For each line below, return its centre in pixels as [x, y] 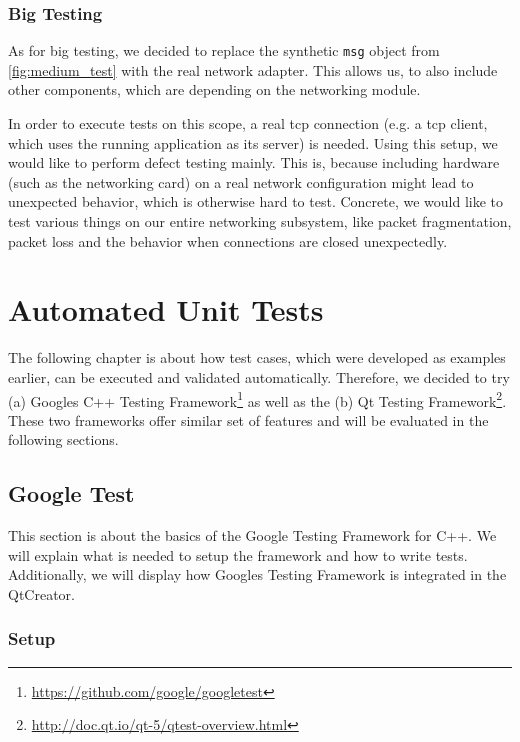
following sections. [63, 439]
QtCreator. [41, 593]
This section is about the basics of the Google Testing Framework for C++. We [252, 535]
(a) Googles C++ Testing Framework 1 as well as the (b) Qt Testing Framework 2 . [257, 399]
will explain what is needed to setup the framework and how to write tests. [238, 554]
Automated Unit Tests [166, 309]
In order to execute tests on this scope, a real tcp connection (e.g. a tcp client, [248, 123]
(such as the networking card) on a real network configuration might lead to [241, 181]
